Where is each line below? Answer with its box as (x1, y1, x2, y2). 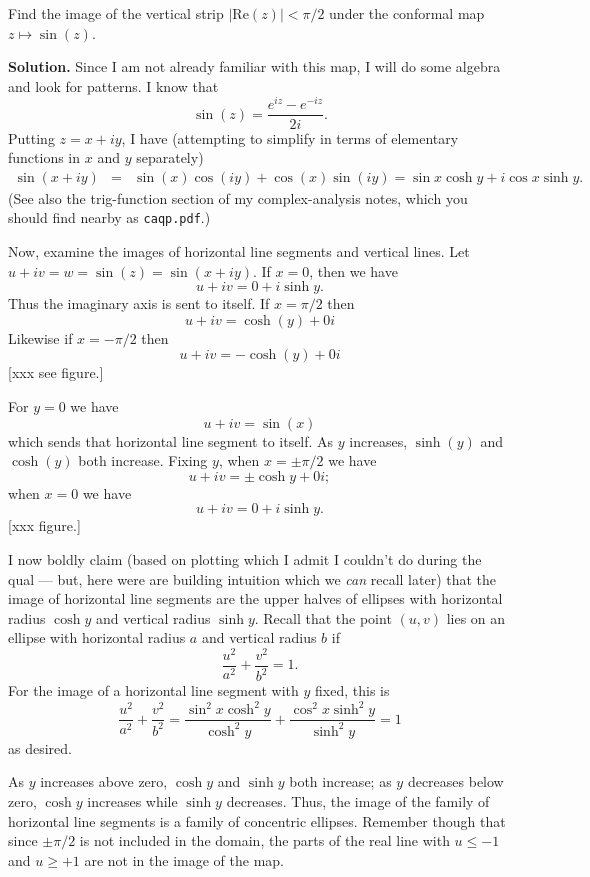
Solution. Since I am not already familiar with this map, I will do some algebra (8, 56, 501, 77)
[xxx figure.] (8, 515, 81, 536)
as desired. (8, 737, 72, 758)
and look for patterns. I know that (8, 75, 219, 96)
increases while (87, 791, 178, 812)
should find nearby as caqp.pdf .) (8, 207, 211, 228)
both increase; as (289, 771, 392, 792)
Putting (8, 127, 55, 148)
